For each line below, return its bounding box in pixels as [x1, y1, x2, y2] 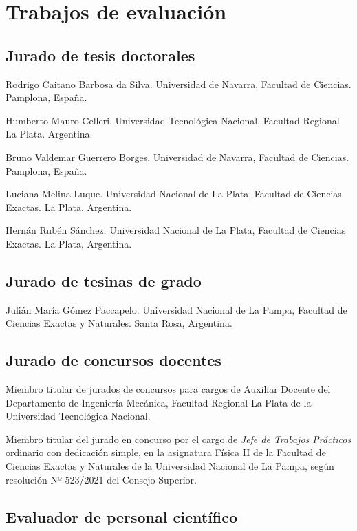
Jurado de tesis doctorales [6, 44, 195, 65]
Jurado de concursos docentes [6, 349, 221, 371]
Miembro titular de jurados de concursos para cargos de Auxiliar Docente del [6, 382, 331, 396]
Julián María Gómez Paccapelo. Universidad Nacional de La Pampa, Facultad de [6, 302, 347, 316]
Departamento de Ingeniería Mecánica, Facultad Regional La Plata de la [6, 395, 312, 409]
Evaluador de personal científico [6, 506, 238, 527]
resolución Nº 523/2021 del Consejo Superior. [6, 472, 197, 486]
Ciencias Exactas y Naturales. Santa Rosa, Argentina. [6, 316, 232, 330]
